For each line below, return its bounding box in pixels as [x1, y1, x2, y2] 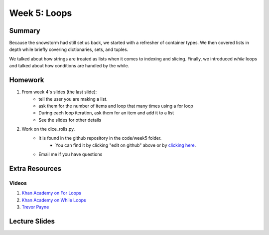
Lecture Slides [9, 217, 55, 226]
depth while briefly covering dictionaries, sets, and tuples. [9, 46, 129, 52]
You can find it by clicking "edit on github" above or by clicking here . [55, 142, 196, 148]
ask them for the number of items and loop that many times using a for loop [38, 103, 194, 109]
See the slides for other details [38, 117, 102, 123]
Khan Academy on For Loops [21, 190, 82, 196]
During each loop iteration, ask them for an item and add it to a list [38, 110, 174, 116]
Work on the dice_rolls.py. [21, 126, 75, 132]
